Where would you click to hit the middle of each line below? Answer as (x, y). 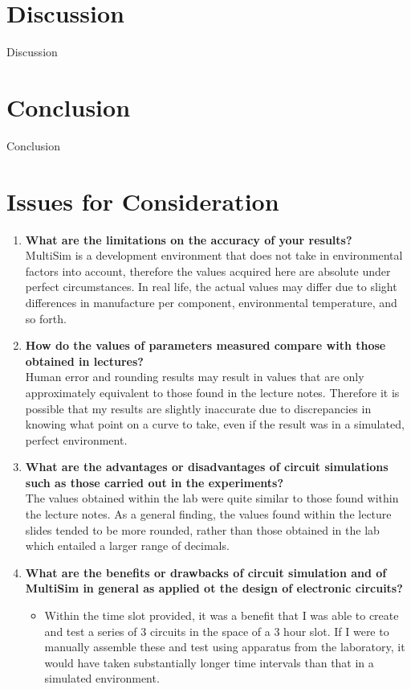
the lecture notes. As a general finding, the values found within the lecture (208, 514)
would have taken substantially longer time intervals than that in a (209, 662)
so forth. (46, 318)
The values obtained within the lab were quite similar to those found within (212, 498)
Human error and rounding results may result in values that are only (195, 377)
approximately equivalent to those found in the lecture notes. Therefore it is (212, 392)
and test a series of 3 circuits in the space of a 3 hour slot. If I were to (217, 631)
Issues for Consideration (143, 201)
